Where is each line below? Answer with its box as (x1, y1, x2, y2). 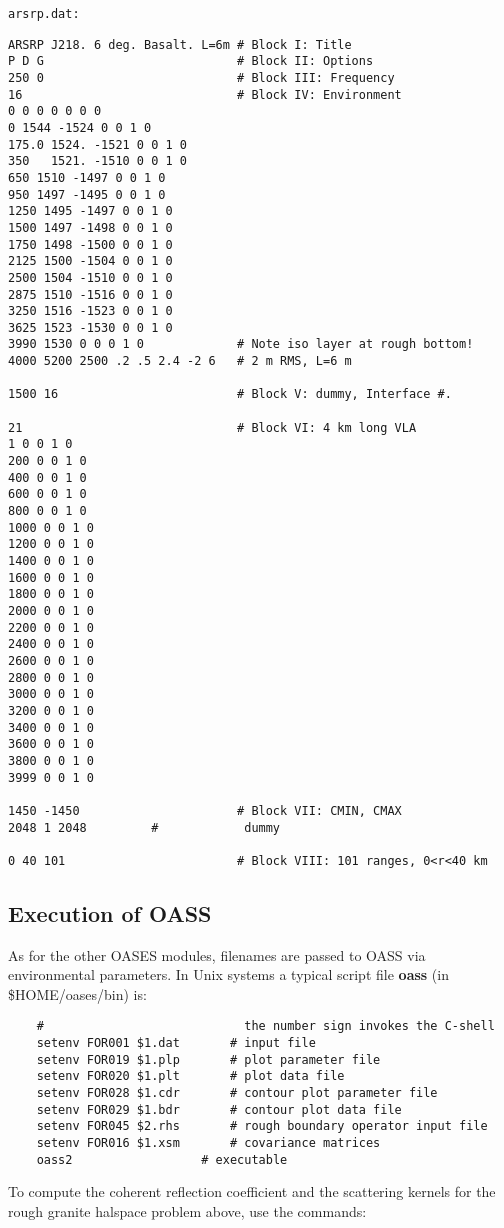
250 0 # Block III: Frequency (8, 70, 395, 85)
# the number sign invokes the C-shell (36, 1019, 495, 1034)
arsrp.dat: (8, 7, 80, 21)
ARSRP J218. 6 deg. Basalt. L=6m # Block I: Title (8, 37, 352, 52)
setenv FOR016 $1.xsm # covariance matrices (36, 1136, 381, 1151)
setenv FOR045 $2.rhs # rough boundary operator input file (36, 1119, 488, 1134)
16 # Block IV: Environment (8, 87, 402, 102)
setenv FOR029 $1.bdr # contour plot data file (36, 1102, 402, 1117)
